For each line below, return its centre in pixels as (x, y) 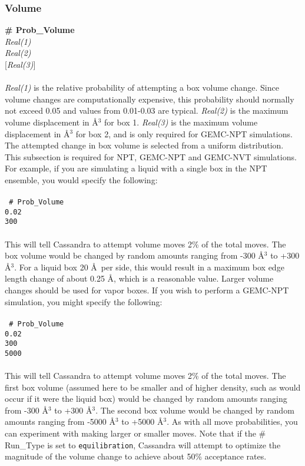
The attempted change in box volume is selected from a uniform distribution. (144, 145)
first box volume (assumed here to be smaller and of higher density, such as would (153, 387)
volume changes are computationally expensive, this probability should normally (150, 99)
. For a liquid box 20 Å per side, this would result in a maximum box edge (149, 267)
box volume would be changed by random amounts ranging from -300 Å (135, 255)
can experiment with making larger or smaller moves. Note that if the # (135, 433)
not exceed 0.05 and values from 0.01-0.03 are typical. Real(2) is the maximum (147, 110)
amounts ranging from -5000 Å (60, 422)
